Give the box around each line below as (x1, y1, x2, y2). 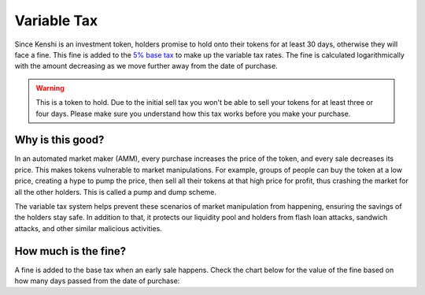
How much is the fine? (14, 245, 127, 258)
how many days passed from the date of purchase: (14, 276, 180, 286)
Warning (35, 83, 65, 92)
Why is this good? (14, 133, 105, 147)
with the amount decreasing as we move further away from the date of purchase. (14, 62, 279, 71)
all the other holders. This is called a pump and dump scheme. (14, 187, 216, 196)
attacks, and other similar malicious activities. (14, 223, 163, 233)
